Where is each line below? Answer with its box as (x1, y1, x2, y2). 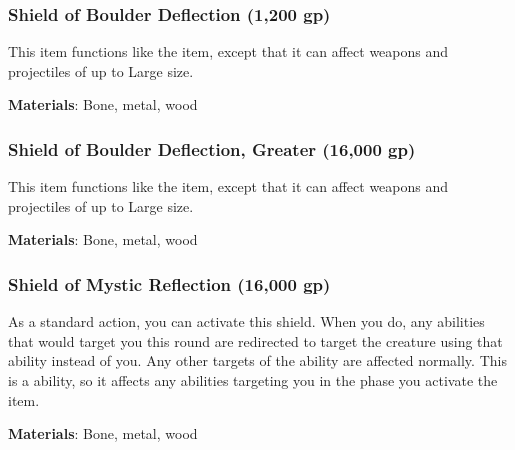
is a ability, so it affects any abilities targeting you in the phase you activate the (8, 370, 498, 390)
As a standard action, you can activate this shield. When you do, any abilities (8, 311, 485, 332)
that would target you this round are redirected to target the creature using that (8, 330, 503, 351)
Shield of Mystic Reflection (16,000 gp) (8, 271, 331, 296)
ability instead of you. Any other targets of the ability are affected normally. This (8, 350, 507, 371)
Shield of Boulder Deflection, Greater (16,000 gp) (8, 136, 416, 161)
